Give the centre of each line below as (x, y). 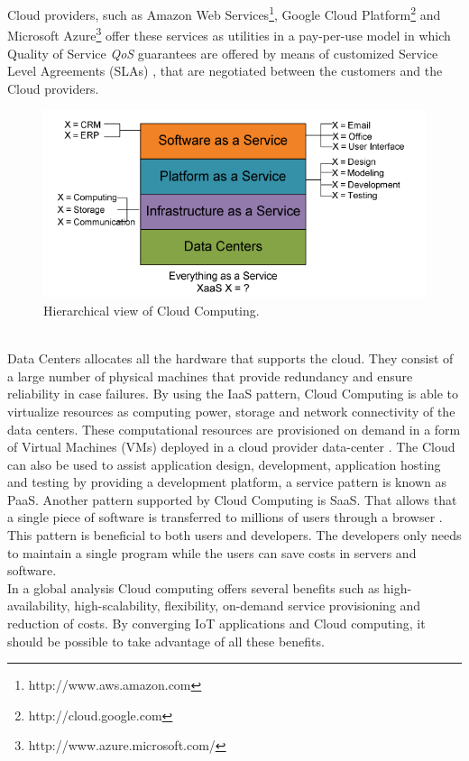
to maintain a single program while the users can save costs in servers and (212, 552)
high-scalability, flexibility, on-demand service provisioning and (248, 605)
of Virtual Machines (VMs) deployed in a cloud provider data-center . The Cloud (231, 447)
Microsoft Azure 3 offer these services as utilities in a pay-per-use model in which (229, 34)
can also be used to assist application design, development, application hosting (224, 464)
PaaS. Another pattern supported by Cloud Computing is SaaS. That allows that (232, 499)
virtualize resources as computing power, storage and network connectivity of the (231, 411)
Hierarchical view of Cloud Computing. (152, 310)
